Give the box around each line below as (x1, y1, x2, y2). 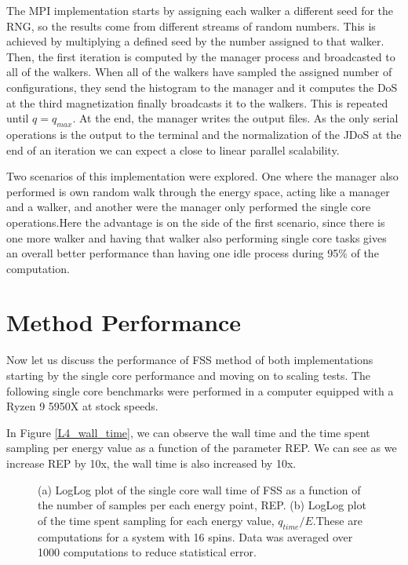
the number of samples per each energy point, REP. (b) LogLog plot (38, 497, 366, 513)
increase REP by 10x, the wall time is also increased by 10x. (6, 454, 297, 471)
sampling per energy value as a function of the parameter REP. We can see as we (6, 439, 397, 456)
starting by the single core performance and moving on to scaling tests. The (6, 367, 371, 384)
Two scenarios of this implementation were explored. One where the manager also (6, 168, 399, 184)
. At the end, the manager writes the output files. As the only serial (72, 110, 399, 126)
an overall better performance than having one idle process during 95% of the (6, 245, 379, 261)
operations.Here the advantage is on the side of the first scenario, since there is (6, 213, 385, 230)
